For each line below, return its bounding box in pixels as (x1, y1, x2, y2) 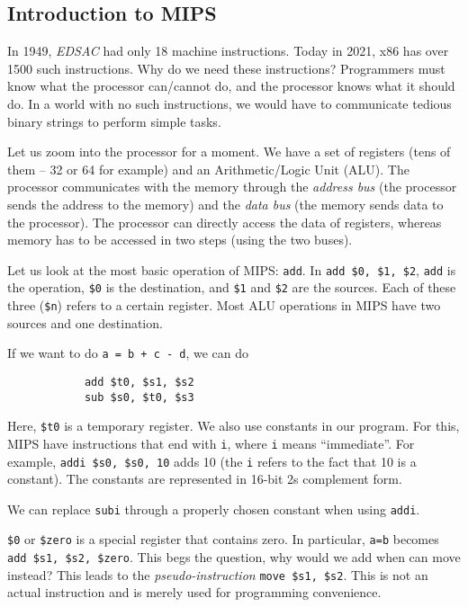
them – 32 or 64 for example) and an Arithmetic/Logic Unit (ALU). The (7, 159, 409, 178)
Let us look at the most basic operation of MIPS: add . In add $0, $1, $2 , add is (7, 260, 456, 279)
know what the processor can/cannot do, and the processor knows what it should (7, 76, 455, 95)
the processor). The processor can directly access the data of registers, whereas (7, 212, 442, 231)
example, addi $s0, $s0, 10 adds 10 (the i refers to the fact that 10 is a (7, 451, 417, 470)
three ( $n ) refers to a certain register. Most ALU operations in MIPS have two (7, 296, 441, 315)
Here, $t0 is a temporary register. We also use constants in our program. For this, (7, 416, 460, 435)
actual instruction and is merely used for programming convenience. (7, 583, 382, 602)
